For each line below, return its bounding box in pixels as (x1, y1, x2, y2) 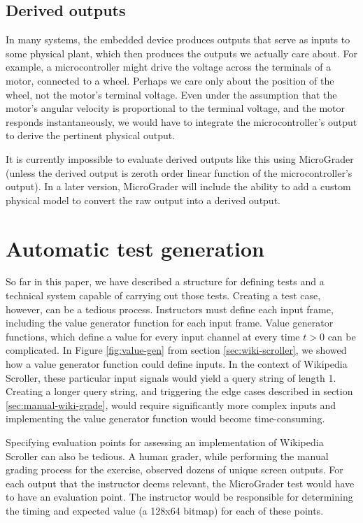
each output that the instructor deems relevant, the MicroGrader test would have (6, 475, 355, 490)
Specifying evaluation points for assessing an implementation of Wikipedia (6, 434, 324, 449)
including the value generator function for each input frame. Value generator (6, 315, 334, 330)
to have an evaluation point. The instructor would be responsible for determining (6, 489, 353, 504)
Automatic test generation (6, 234, 264, 262)
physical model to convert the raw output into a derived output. (6, 192, 280, 207)
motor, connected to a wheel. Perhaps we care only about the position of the (6, 73, 334, 87)
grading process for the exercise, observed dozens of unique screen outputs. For (6, 462, 343, 477)
